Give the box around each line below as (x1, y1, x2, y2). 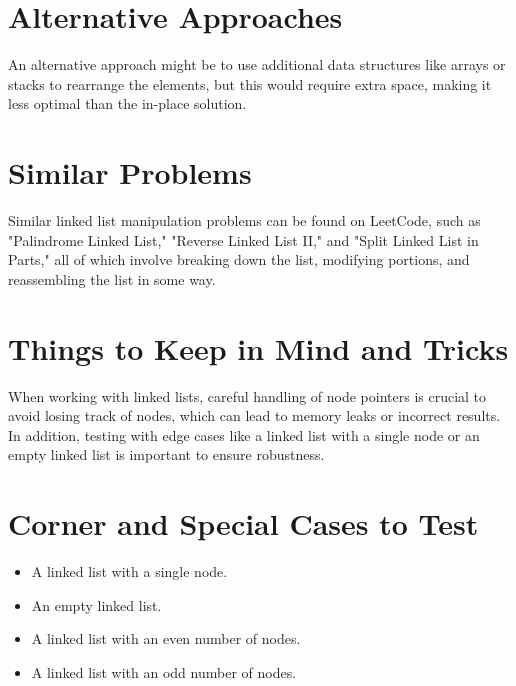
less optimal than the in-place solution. (8, 93, 247, 114)
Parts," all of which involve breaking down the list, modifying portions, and (8, 249, 470, 270)
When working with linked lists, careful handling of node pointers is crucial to (8, 385, 487, 406)
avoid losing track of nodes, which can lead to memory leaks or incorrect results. (8, 405, 501, 426)
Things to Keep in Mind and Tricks (8, 327, 509, 368)
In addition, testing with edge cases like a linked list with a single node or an (8, 424, 480, 445)
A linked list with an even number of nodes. (31, 628, 301, 649)
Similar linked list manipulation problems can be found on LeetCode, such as (8, 210, 481, 231)
